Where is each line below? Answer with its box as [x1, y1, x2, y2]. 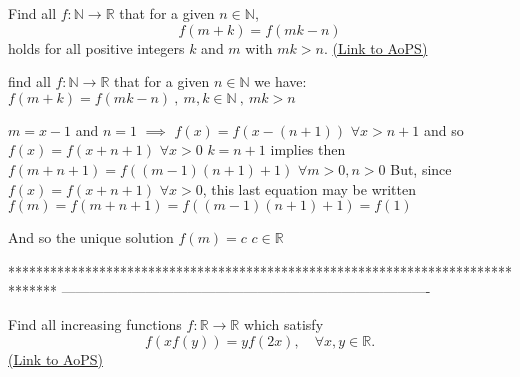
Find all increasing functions [8, 313, 182, 334]
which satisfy [243, 313, 324, 334]
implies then [270, 139, 346, 160]
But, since [390, 158, 452, 179]
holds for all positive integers [8, 37, 185, 58]
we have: [254, 71, 307, 92]
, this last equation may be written [202, 178, 417, 199]
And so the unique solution [8, 227, 174, 248]
